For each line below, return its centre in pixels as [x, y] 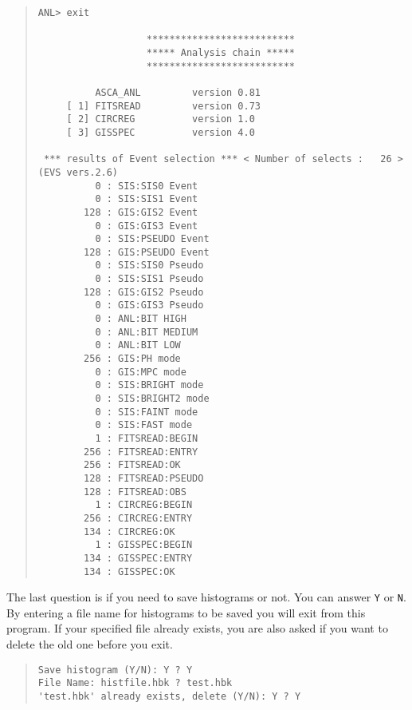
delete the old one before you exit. [90, 644]
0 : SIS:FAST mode [144, 425]
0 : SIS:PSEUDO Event [152, 239]
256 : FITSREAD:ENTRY [141, 452]
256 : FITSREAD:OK [132, 465]
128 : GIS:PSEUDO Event [147, 252]
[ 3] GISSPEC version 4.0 [161, 132]
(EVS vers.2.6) [78, 172]
